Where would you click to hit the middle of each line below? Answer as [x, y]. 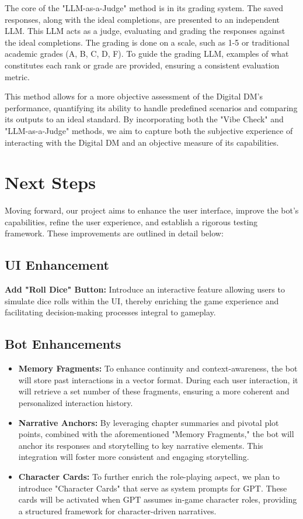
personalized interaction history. [76, 403]
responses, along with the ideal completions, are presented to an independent [142, 19]
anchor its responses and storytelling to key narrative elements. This [141, 445]
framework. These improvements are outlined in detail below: [114, 233]
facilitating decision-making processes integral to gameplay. [110, 312]
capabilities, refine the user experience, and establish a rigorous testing [131, 221]
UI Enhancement [57, 265]
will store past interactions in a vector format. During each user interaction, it [158, 379]
